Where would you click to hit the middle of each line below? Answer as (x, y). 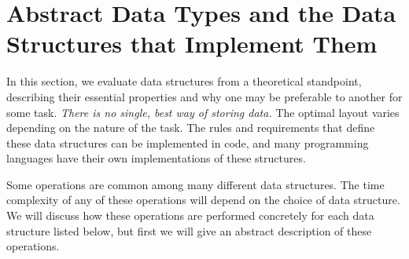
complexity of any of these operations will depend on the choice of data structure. (203, 200)
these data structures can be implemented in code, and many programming (188, 142)
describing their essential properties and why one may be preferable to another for (204, 96)
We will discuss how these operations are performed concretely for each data (190, 215)
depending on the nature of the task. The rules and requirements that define (191, 128)
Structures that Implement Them (192, 44)
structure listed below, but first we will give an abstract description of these (189, 230)
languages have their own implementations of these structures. (156, 158)
